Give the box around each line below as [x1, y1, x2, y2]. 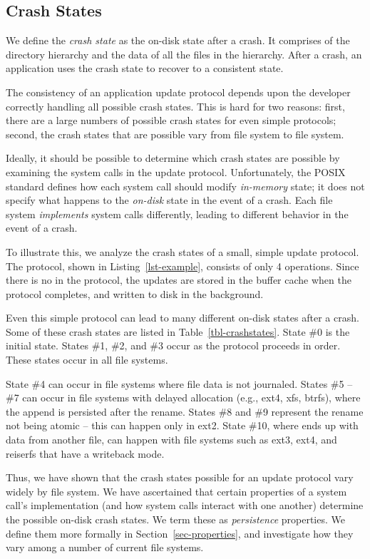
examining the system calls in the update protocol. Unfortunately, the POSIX [6, 164, 346, 179]
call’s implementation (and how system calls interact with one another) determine [6, 498, 364, 513]
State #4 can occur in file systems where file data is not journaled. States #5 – [6, 376, 353, 391]
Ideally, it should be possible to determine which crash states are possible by [6, 150, 340, 165]
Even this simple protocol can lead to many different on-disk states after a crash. [6, 310, 359, 325]
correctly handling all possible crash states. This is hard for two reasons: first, [6, 98, 345, 113]
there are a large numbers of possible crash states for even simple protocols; [6, 113, 336, 128]
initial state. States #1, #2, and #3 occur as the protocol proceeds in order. [6, 338, 341, 353]
